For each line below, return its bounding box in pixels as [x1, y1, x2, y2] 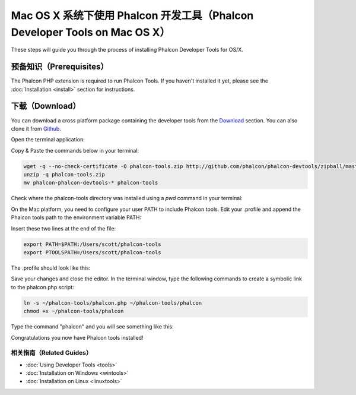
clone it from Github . [11, 125, 62, 132]
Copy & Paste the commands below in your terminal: [11, 147, 139, 154]
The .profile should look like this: [11, 264, 91, 271]
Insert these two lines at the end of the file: [11, 225, 116, 232]
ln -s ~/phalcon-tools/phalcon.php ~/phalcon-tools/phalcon [23, 299, 202, 306]
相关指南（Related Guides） [11, 349, 93, 357]
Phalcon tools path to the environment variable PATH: [11, 214, 142, 221]
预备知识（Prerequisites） [11, 62, 109, 72]
